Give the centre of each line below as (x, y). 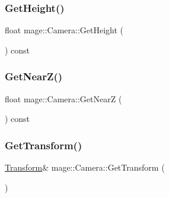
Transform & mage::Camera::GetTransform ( (85, 167)
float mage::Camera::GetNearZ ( (63, 98)
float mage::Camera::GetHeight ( (64, 30)
